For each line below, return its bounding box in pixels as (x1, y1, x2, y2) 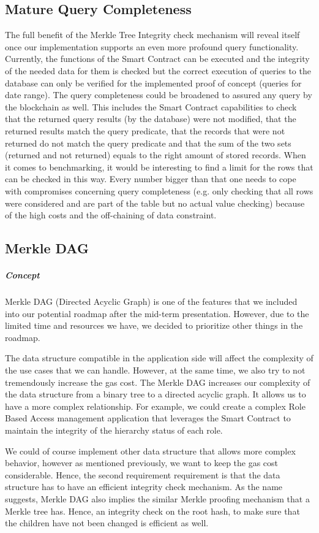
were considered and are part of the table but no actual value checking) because (5, 196, 305, 209)
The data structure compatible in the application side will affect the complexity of (5, 351, 313, 364)
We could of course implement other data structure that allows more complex (5, 444, 296, 457)
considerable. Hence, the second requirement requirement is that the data (5, 468, 280, 481)
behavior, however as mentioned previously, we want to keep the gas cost (5, 456, 279, 469)
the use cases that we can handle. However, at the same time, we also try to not (5, 364, 306, 377)
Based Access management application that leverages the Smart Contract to (5, 412, 291, 424)
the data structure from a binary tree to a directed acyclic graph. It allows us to (5, 388, 306, 401)
